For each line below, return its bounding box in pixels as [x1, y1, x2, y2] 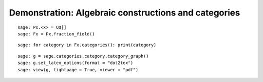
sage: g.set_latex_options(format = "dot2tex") [18, 60, 133, 66]
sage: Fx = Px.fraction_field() [18, 31, 95, 36]
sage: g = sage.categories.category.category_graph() [18, 53, 149, 59]
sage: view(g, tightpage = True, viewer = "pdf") [18, 67, 139, 72]
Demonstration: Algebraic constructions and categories [9, 7, 241, 18]
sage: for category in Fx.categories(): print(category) [18, 42, 157, 48]
